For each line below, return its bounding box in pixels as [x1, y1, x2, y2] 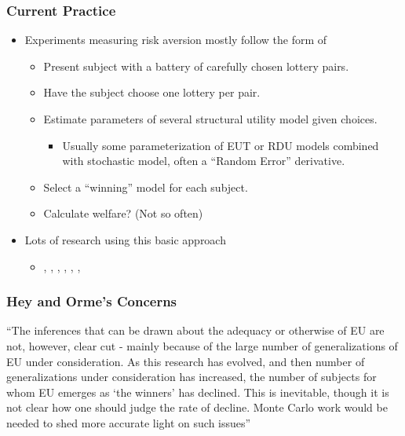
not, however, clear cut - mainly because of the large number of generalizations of [6, 337, 398, 354]
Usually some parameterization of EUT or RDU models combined [62, 137, 379, 153]
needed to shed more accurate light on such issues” [6, 414, 251, 431]
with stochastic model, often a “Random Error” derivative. [62, 152, 345, 169]
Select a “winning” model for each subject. [43, 178, 248, 195]
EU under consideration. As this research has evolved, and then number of [6, 353, 365, 369]
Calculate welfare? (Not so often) [43, 205, 203, 222]
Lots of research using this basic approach [24, 231, 226, 247]
